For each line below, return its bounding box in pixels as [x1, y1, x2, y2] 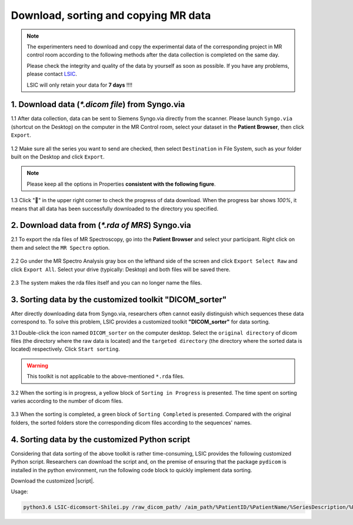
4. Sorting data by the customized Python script [11, 434, 191, 444]
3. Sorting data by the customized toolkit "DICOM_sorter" [11, 295, 227, 305]
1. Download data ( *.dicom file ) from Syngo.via [11, 100, 185, 110]
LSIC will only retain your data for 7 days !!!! [26, 81, 132, 88]
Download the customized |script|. [11, 477, 95, 484]
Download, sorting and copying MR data [11, 9, 211, 22]
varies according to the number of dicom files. [11, 398, 124, 405]
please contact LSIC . [26, 71, 78, 78]
